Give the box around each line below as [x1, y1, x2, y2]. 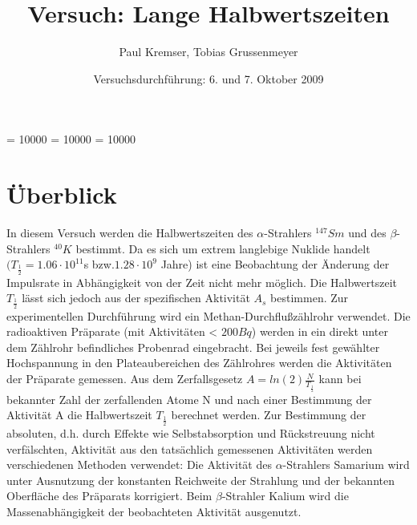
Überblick [6, 178, 117, 211]
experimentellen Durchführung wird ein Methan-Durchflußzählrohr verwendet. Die [6, 307, 411, 324]
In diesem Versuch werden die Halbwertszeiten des [6, 224, 253, 241]
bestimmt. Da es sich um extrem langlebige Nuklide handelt [75, 240, 370, 256]
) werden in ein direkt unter [251, 323, 388, 340]
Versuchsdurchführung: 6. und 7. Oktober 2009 [93, 70, 324, 87]
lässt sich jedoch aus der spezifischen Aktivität [22, 289, 250, 306]
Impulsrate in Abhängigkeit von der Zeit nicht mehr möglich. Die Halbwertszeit [6, 273, 397, 290]
